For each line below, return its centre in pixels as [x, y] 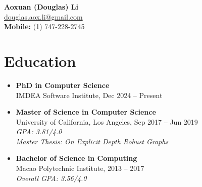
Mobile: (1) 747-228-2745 [44, 26]
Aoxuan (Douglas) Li [41, 7]
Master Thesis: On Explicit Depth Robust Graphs [92, 141]
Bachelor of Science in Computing [77, 158]
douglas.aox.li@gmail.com [43, 16]
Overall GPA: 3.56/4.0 [51, 178]
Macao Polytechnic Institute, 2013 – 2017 [80, 168]
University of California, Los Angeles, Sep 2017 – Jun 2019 [107, 121]
